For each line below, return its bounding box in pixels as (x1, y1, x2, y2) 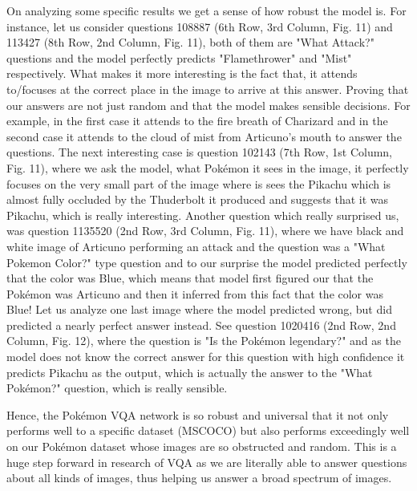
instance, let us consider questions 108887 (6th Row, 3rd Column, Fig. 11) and (6, 18, 393, 34)
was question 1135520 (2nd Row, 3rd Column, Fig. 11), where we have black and (6, 222, 404, 239)
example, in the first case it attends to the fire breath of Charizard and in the (6, 112, 388, 129)
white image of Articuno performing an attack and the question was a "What (6, 237, 386, 254)
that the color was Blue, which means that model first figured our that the (6, 270, 374, 286)
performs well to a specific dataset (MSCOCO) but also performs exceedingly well (6, 422, 410, 439)
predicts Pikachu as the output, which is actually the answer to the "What (6, 363, 373, 380)
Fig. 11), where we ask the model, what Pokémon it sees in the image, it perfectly (6, 159, 409, 176)
